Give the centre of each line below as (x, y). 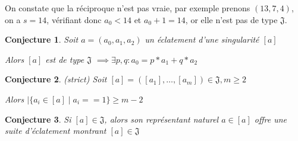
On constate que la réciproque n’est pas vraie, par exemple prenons (128, 8)
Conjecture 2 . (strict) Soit (56, 79)
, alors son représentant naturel (161, 119)
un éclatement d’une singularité (202, 39)
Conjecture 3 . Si (38, 119)
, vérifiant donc (74, 19)
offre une (270, 119)
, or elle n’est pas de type (231, 19)
